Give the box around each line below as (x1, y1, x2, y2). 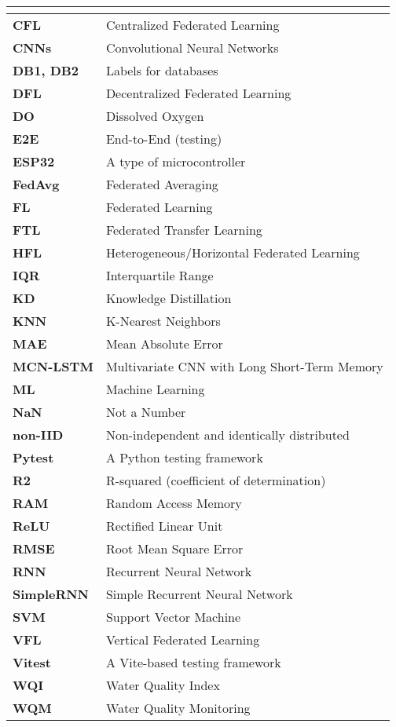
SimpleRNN (13, 585, 90, 603)
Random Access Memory (105, 494, 242, 512)
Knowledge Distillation (105, 289, 232, 307)
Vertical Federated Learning (105, 630, 260, 648)
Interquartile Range (105, 266, 214, 284)
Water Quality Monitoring (105, 699, 251, 717)
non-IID (13, 426, 64, 444)
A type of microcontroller (105, 152, 246, 170)
